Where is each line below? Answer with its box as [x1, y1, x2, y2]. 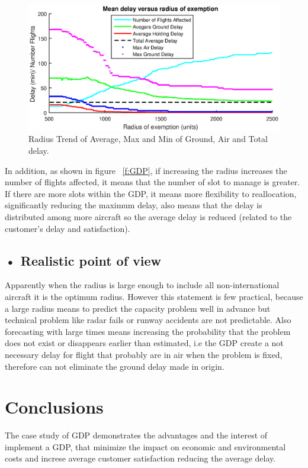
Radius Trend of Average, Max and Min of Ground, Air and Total [28, 133, 268, 145]
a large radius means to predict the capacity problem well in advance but [5, 302, 271, 314]
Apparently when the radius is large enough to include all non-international [5, 279, 280, 291]
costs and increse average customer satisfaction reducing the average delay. [5, 452, 276, 464]
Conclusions [5, 395, 104, 419]
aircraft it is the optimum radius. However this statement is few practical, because [5, 290, 303, 302]
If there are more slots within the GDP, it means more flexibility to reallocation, [5, 187, 297, 199]
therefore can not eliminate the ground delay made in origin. [5, 360, 224, 372]
